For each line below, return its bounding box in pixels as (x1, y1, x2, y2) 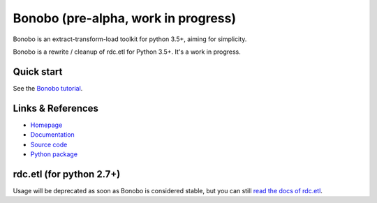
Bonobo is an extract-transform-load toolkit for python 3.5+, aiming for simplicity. (13, 35, 247, 43)
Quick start (13, 66, 63, 77)
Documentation (30, 130, 75, 139)
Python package (30, 150, 78, 158)
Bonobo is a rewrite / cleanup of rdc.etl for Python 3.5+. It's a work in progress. (13, 47, 241, 56)
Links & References (13, 102, 99, 114)
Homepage (30, 121, 63, 129)
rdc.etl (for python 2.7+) (13, 168, 121, 180)
